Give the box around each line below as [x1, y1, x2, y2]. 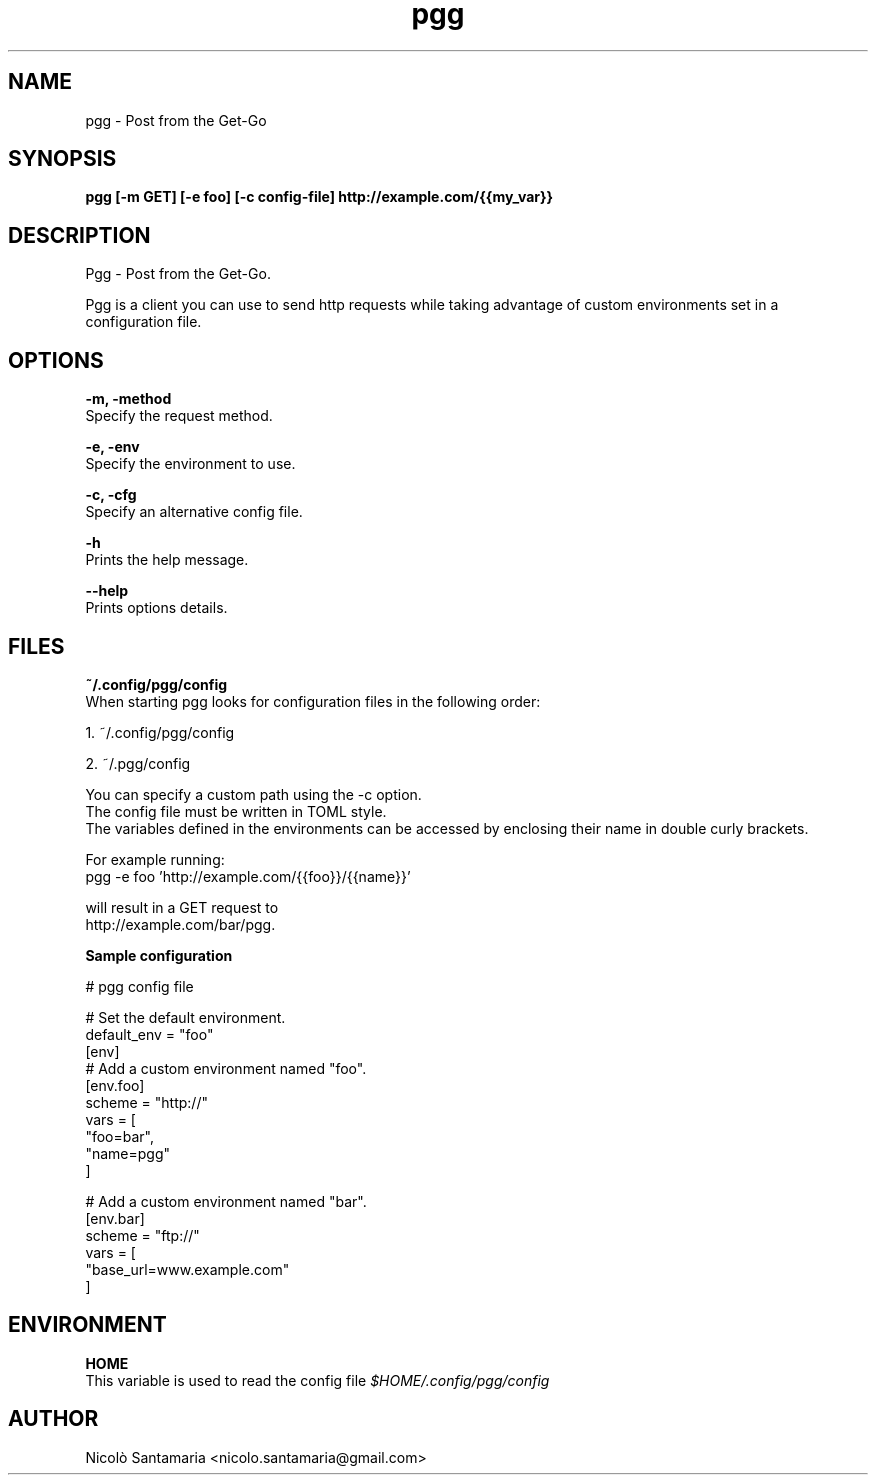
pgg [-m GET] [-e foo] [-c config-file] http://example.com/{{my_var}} [85, 188, 554, 206]
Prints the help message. [85, 551, 249, 569]
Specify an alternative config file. [85, 503, 303, 521]
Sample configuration [85, 946, 233, 964]
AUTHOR [8, 1406, 99, 1432]
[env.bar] [85, 1209, 145, 1227]
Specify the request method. [85, 407, 273, 425]
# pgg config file [85, 977, 194, 995]
